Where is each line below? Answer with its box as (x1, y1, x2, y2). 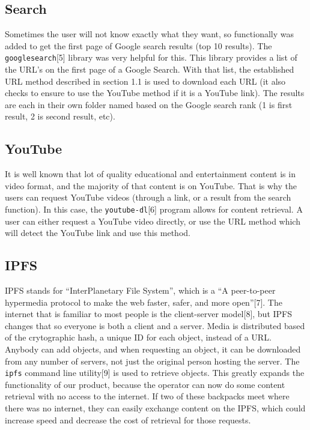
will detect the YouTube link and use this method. (5, 226, 190, 239)
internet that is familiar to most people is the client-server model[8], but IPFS (5, 307, 293, 320)
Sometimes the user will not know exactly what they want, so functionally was (5, 28, 294, 40)
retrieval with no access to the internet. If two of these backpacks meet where (5, 390, 290, 402)
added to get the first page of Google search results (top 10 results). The (5, 39, 272, 52)
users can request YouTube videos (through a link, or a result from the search (5, 191, 291, 204)
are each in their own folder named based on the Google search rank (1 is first (5, 98, 293, 111)
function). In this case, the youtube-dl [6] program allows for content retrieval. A (5, 203, 303, 215)
